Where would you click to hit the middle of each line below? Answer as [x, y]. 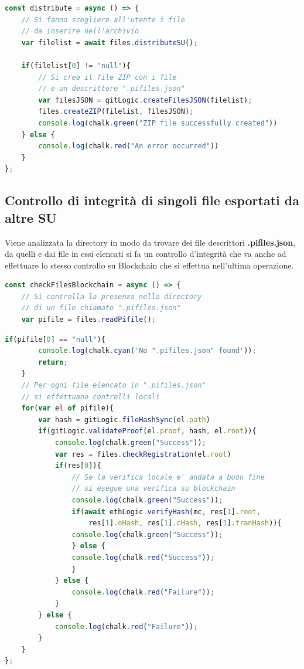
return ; [53, 362]
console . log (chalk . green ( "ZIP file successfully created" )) [158, 123]
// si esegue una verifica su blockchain [153, 489]
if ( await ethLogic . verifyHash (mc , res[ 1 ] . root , [166, 512]
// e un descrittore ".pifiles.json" [112, 89]
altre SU [31, 217]
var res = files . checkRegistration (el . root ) [143, 454]
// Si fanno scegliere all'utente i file [103, 20]
